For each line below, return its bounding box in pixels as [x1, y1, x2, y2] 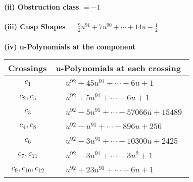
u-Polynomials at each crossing [56, 62, 181, 74]
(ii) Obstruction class [4, 2, 79, 12]
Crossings [8, 62, 47, 74]
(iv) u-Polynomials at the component [4, 41, 136, 51]
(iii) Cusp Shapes [4, 21, 66, 32]
